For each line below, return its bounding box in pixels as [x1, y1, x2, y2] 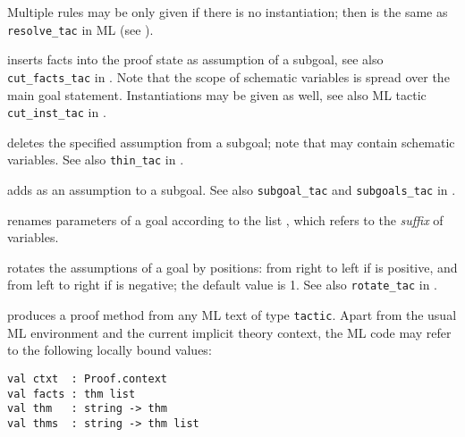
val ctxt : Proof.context [7, 372, 167, 385]
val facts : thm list [7, 387, 136, 400]
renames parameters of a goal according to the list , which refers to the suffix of [7, 210, 444, 229]
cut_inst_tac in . [7, 103, 106, 122]
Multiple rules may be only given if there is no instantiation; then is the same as [7, 3, 448, 21]
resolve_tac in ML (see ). [7, 20, 154, 38]
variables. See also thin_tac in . [7, 150, 184, 169]
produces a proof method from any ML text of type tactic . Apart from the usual [7, 306, 457, 324]
